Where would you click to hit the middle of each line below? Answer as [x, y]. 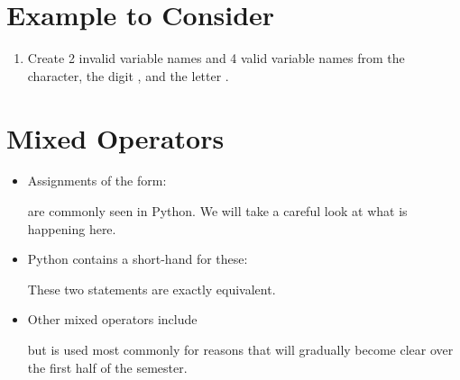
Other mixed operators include [112, 319]
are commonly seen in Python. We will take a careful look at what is [217, 211]
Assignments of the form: [97, 181]
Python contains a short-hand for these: [138, 259]
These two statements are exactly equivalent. [152, 289]
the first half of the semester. [107, 367]
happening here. [72, 228]
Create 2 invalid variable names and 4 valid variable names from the [216, 58]
